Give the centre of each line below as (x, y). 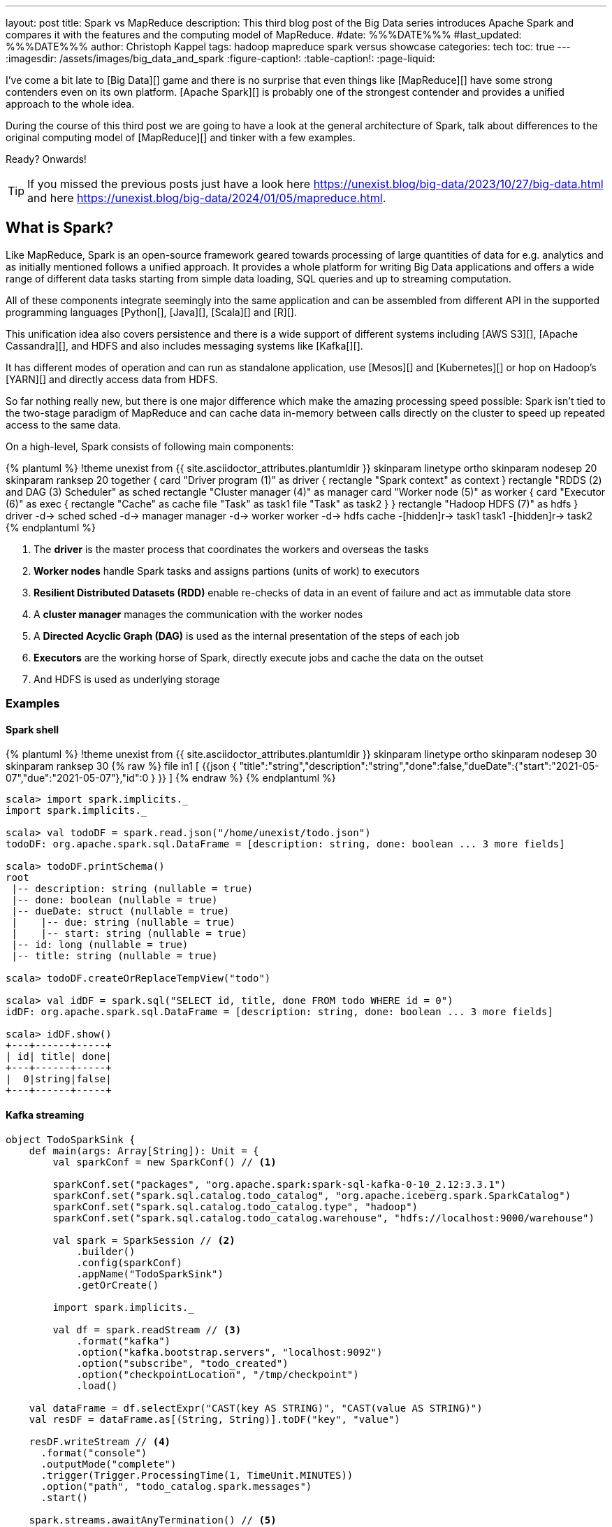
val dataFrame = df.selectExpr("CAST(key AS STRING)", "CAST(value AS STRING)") (256, 1408)
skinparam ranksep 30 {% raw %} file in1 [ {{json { (121, 766)
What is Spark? (60, 228)
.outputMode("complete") (109, 1464)
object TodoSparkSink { (71, 1139)
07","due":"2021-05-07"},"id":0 (77, 778)
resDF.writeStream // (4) (100, 1441)
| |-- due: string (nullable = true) (123, 923)
